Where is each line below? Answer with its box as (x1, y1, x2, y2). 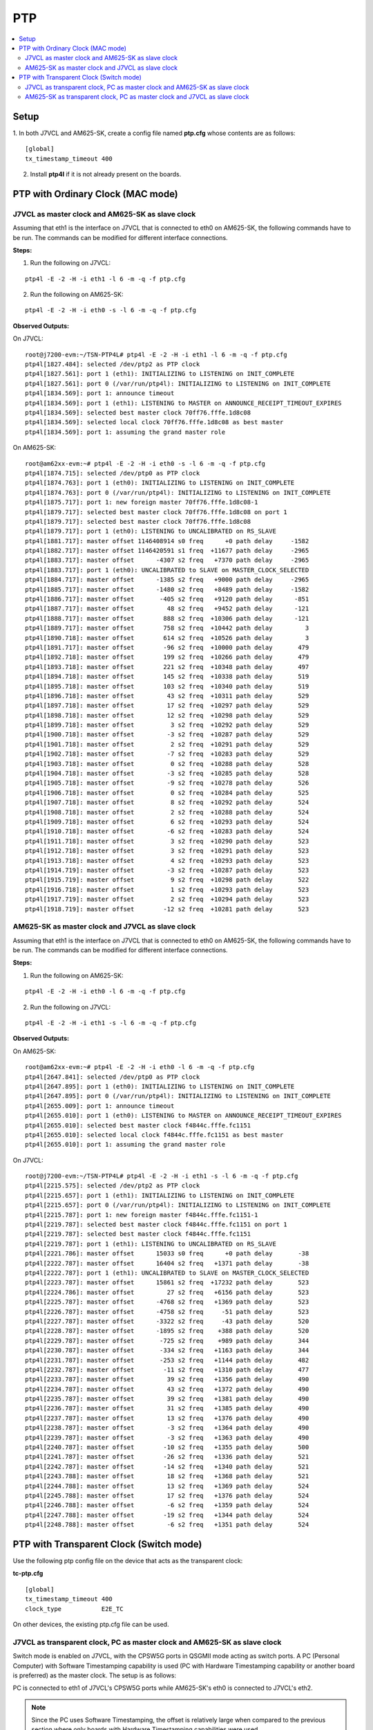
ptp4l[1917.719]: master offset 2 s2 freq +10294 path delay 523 (25, 895, 309, 903)
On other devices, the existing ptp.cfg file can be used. (12, 1620, 169, 1628)
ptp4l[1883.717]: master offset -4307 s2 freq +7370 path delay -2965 (25, 556, 309, 564)
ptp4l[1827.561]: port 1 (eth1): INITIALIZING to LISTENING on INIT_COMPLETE (25, 370, 295, 378)
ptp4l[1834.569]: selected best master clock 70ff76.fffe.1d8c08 (25, 408, 251, 417)
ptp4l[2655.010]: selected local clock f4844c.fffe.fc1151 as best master (25, 1131, 284, 1138)
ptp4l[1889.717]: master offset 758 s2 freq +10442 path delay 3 (25, 624, 309, 632)
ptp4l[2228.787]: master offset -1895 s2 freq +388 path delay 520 (25, 1327, 309, 1335)
